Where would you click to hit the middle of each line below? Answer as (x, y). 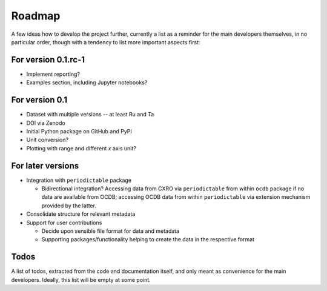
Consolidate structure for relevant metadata (81, 214)
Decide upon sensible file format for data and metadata (111, 231)
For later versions (45, 166)
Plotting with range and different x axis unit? (81, 148)
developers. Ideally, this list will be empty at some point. (81, 279)
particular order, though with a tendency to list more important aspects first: (106, 42)
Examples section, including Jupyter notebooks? (87, 82)
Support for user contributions (64, 222)
